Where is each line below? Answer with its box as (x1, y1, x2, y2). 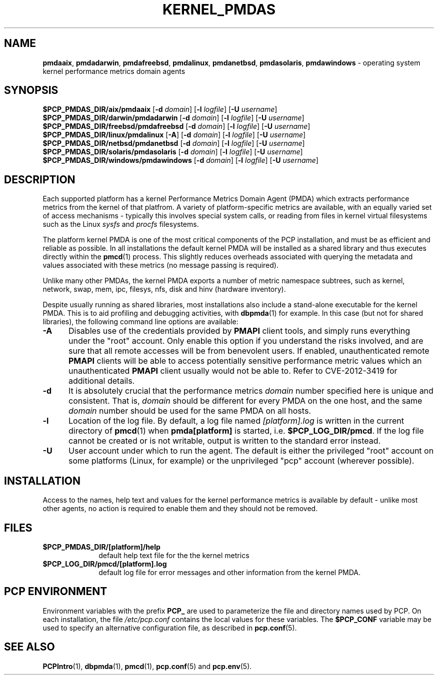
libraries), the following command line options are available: (42, 317, 238, 326)
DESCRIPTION (4, 173, 75, 186)
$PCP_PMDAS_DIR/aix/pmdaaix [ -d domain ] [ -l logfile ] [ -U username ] (42, 105, 277, 114)
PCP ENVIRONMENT (4, 585, 107, 598)
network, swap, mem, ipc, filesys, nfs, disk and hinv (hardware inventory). (42, 285, 286, 294)
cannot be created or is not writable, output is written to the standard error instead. (68, 436, 381, 446)
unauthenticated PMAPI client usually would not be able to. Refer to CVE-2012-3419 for (68, 366, 397, 376)
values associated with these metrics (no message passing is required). (42, 261, 278, 270)
